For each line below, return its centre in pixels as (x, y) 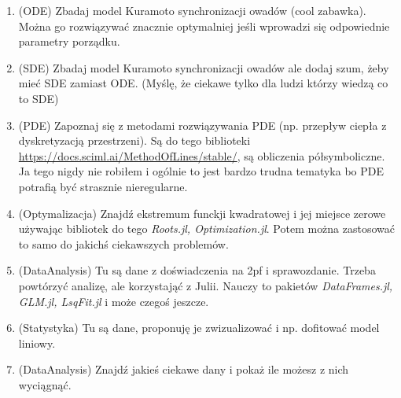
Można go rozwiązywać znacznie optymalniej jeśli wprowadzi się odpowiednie (204, 26)
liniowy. (37, 343)
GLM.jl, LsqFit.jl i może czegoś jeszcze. (114, 301)
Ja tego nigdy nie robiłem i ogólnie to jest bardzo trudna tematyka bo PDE (201, 171)
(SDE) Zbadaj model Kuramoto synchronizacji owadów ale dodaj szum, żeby (204, 67)
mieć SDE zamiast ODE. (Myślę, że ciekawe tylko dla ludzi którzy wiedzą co (203, 83)
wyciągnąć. (45, 384)
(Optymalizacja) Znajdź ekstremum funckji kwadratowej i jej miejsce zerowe (202, 213)
